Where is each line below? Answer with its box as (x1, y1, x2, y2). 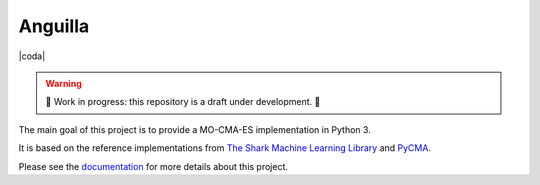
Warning (45, 77, 82, 89)
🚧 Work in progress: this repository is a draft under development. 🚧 (45, 96, 321, 108)
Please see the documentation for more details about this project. (18, 160, 289, 172)
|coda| (18, 50, 46, 62)
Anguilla (18, 15, 90, 37)
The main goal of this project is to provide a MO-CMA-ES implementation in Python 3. (18, 123, 372, 135)
